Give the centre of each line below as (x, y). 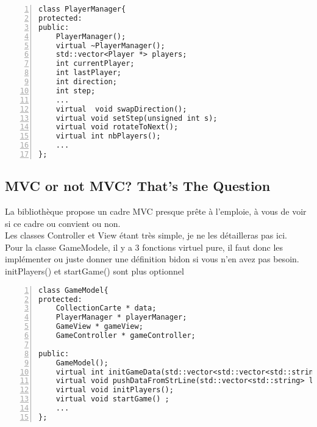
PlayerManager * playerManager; (121, 318)
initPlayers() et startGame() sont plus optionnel (94, 271)
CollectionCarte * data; (106, 308)
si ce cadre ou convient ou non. (63, 223)
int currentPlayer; (95, 64)
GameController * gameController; (126, 336)
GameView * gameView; (99, 327)
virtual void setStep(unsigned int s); (137, 118)
